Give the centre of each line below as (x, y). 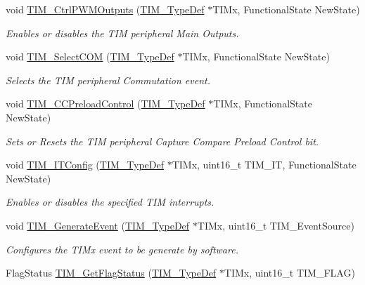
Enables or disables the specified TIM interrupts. (110, 202)
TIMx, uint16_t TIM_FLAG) (289, 273)
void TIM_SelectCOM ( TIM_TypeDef (90, 57)
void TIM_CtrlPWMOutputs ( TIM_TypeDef (105, 9)
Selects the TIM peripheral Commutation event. (108, 80)
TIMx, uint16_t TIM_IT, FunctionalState (264, 165)
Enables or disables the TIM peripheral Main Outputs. (122, 33)
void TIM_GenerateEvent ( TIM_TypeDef (98, 225)
